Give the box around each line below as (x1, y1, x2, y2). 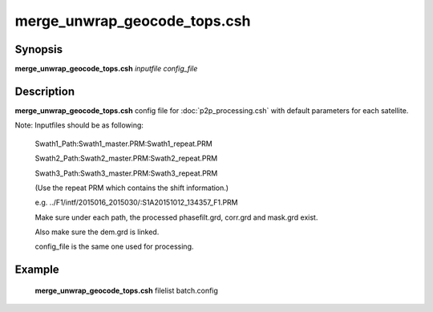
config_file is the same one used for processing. (34, 241, 194, 252)
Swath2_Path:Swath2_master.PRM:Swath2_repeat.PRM (34, 153, 218, 164)
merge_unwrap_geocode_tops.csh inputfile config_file (14, 64, 198, 74)
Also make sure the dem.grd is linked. (34, 227, 160, 237)
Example (14, 263, 59, 277)
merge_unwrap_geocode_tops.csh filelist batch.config (34, 286, 218, 295)
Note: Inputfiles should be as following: (14, 120, 144, 130)
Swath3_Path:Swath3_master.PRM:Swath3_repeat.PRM (34, 168, 218, 178)
